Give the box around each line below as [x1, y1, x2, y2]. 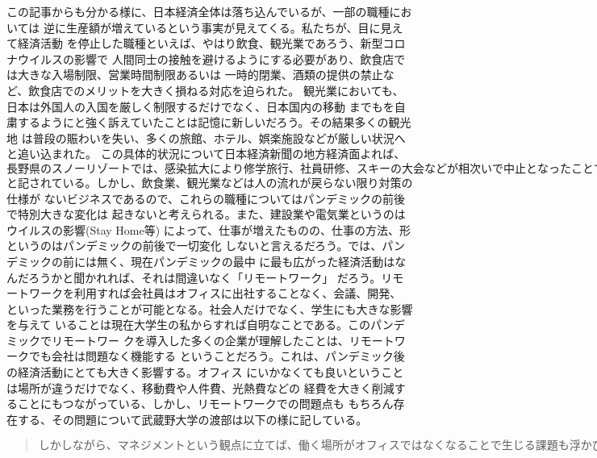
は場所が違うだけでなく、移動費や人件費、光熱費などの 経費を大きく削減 [6, 379, 395, 396]
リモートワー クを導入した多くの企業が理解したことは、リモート [51, 331, 395, 348]
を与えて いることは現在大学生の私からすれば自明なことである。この [6, 316, 371, 333]
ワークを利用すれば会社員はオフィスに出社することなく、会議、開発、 [28, 285, 402, 302]
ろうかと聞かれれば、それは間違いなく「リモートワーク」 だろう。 [28, 269, 382, 285]
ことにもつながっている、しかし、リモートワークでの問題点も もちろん [17, 395, 394, 412]
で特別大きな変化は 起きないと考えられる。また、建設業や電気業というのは [6, 206, 406, 223]
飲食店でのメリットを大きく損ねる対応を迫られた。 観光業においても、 [28, 81, 404, 98]
